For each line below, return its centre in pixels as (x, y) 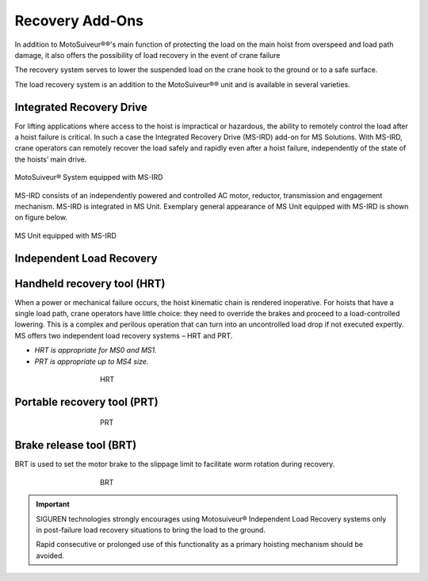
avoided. (50, 556)
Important (53, 504)
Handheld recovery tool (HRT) (90, 283)
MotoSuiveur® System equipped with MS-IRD (89, 178)
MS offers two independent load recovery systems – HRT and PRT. (124, 335)
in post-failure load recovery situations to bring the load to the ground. (151, 529)
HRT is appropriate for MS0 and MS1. (96, 350)
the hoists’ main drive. (51, 159)
